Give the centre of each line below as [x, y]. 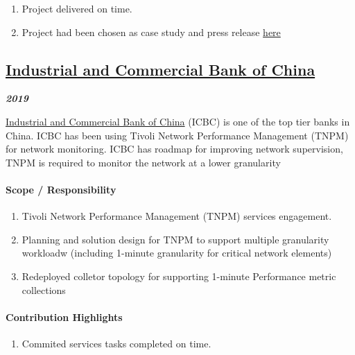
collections [44, 289]
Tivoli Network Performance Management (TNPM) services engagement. [177, 216]
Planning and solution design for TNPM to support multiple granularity [175, 239]
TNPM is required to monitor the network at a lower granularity [143, 162]
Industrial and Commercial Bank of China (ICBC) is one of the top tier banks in [178, 121]
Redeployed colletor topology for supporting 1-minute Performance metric [179, 276]
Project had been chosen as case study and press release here [151, 32]
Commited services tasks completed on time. [116, 343]
